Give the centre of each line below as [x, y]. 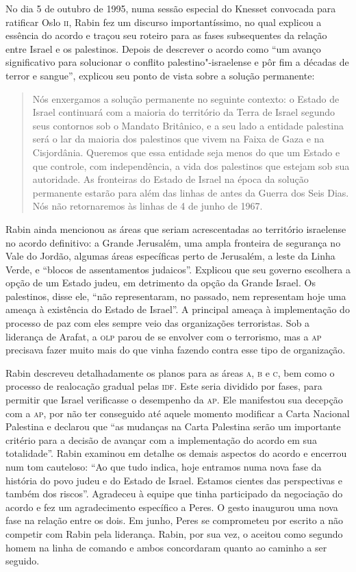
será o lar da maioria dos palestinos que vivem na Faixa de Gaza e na [178, 139]
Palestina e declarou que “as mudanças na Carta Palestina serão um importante [173, 426]
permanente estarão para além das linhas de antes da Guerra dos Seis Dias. [191, 192]
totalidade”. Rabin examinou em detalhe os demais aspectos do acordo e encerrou [176, 453]
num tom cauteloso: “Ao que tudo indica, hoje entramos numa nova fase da [164, 467]
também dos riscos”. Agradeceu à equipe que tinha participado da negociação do [174, 494]
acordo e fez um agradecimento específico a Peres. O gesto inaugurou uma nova [172, 507]
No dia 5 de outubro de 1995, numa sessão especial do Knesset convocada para [171, 8]
